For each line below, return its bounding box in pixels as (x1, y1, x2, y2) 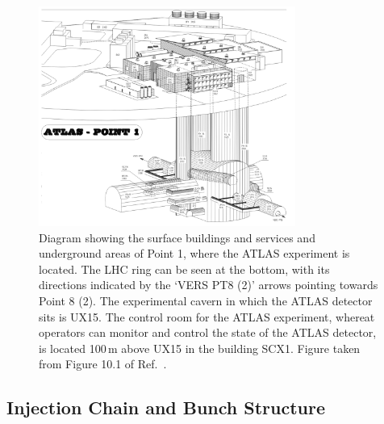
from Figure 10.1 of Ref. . (39, 355, 167, 372)
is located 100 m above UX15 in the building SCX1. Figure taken (39, 339, 361, 356)
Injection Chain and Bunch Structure (6, 395, 326, 420)
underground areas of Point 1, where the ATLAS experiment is (39, 245, 350, 262)
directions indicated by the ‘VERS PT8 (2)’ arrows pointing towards (39, 276, 378, 293)
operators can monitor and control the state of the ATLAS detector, (39, 324, 377, 341)
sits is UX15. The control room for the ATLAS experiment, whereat (39, 308, 375, 325)
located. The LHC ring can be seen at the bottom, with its (39, 260, 330, 277)
